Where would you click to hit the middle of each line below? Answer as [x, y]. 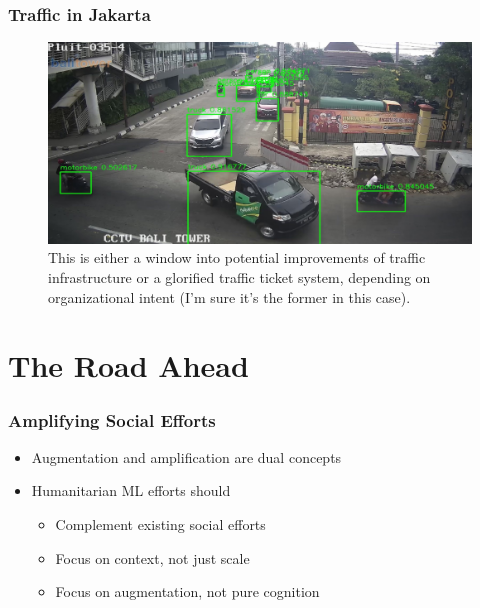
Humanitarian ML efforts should [131, 490]
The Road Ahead [128, 365]
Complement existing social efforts [160, 524]
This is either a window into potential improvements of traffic [237, 257]
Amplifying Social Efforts [112, 419]
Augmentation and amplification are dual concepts [186, 456]
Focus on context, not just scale [152, 557]
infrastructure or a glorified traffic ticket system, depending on [239, 277]
